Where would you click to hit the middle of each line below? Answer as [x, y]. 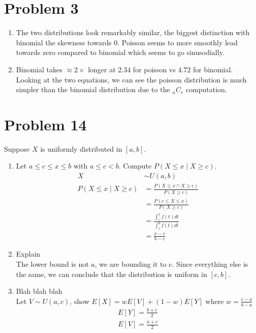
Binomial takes [39, 69]
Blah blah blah [39, 291]
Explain [28, 254]
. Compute [135, 166]
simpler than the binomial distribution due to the [93, 89]
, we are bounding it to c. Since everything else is [171, 264]
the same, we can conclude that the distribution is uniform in [111, 274]
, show [79, 301]
